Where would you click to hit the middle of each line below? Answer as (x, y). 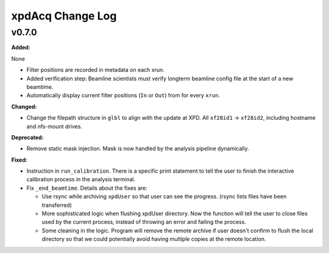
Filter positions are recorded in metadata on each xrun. (95, 70)
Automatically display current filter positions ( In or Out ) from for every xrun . (123, 95)
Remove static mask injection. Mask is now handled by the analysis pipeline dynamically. (138, 148)
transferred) (57, 205)
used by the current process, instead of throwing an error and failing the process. (144, 222)
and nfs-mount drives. (54, 126)
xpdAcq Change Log (64, 16)
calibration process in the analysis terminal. (81, 179)
